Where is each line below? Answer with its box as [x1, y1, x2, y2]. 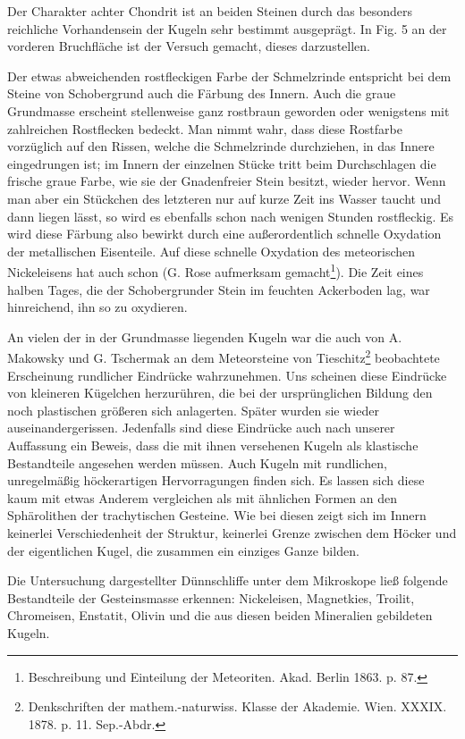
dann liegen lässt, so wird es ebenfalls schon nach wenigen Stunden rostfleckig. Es [7, 206, 454, 225]
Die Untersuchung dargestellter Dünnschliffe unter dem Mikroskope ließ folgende [7, 571, 448, 590]
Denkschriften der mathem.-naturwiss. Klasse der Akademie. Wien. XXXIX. [28, 697, 447, 716]
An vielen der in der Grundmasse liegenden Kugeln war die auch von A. [7, 327, 402, 346]
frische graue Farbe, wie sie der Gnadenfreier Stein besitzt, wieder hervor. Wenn [7, 172, 446, 190]
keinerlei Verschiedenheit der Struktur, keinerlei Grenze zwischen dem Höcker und [7, 523, 457, 542]
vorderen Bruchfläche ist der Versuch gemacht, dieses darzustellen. [7, 37, 370, 55]
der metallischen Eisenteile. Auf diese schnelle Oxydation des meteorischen [7, 241, 416, 260]
